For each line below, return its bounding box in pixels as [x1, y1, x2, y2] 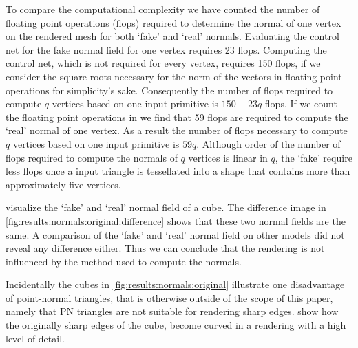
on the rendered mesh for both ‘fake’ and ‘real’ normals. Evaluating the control [6, 29, 339, 43]
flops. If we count [264, 96, 337, 111]
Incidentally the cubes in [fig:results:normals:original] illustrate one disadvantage [6, 277, 345, 292]
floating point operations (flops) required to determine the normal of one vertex [6, 15, 341, 30]
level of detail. [6, 331, 65, 345]
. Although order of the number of [196, 136, 341, 151]
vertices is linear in [188, 150, 268, 164]
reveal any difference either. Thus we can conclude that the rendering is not [6, 241, 325, 255]
